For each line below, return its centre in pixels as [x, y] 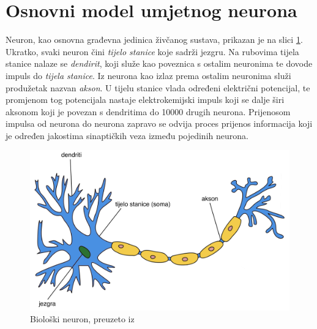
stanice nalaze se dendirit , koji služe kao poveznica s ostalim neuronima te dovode [159, 63]
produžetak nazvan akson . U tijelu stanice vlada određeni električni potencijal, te [158, 87]
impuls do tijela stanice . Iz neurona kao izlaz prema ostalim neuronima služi [148, 75]
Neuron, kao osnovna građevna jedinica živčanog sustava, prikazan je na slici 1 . [154, 40]
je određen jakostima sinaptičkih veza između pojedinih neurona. [127, 135]
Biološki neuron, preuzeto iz [82, 319]
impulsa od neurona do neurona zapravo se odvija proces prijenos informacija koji [159, 123]
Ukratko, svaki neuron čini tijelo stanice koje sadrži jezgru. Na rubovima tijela [152, 51]
